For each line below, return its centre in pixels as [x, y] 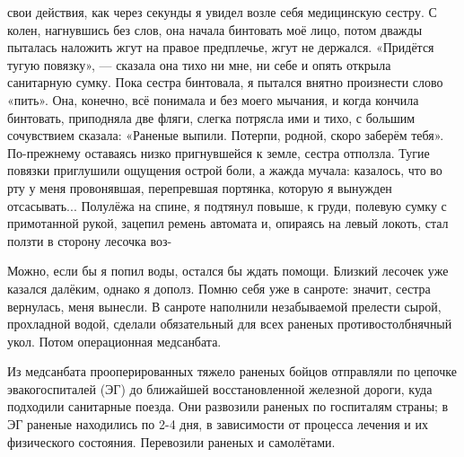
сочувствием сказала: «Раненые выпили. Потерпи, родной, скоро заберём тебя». [226, 135]
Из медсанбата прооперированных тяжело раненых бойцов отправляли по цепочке [232, 371]
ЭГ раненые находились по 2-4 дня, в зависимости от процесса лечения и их [218, 424]
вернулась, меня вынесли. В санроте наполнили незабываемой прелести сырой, [224, 306]
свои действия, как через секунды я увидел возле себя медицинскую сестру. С [222, 12]
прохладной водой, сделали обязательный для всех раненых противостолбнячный [230, 324]
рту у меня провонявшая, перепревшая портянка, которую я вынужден [200, 187]
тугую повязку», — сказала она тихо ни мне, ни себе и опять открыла [199, 64]
